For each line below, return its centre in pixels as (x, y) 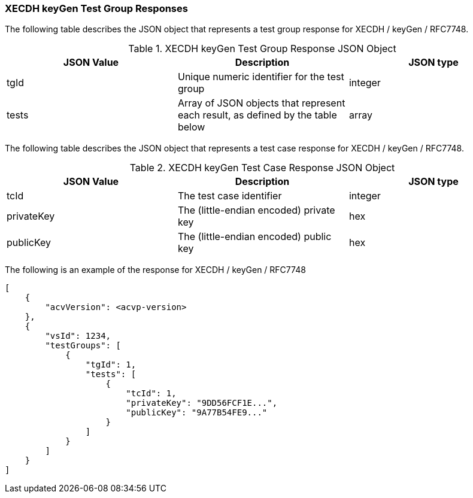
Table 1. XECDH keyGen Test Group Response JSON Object (262, 49)
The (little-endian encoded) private (256, 210)
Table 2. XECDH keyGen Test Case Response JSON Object (262, 168)
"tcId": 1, (151, 394)
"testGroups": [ (83, 346)
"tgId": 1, (111, 365)
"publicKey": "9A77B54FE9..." (197, 413)
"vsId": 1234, (78, 336)
